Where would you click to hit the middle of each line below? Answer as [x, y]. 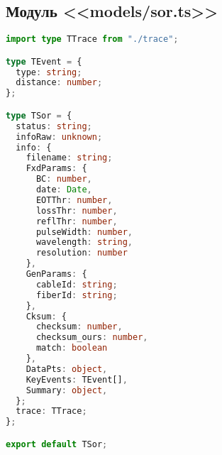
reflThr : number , [77, 221]
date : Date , [64, 190]
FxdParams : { [56, 169]
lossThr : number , [77, 210]
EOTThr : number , [74, 200]
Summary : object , [67, 390]
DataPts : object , [67, 369]
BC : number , [64, 179]
